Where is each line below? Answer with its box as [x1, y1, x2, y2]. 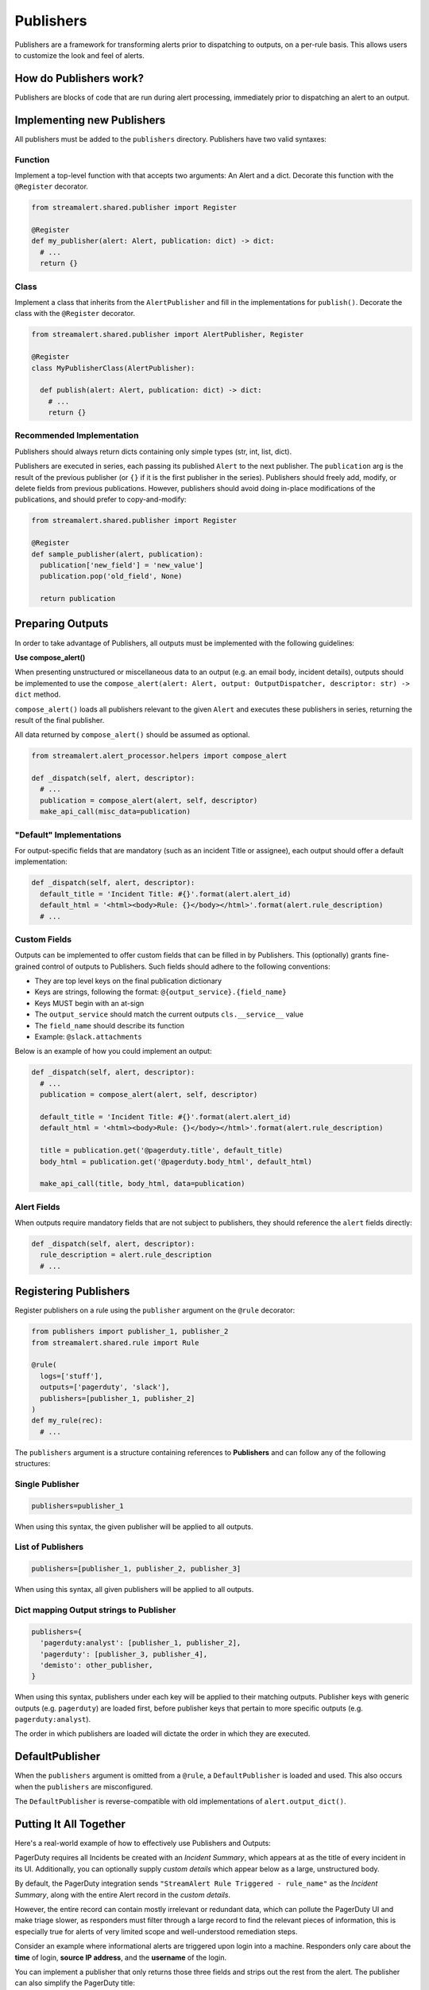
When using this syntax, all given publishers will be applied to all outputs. [14, 1585, 254, 1594]
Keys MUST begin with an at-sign [34, 998, 145, 1008]
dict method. [14, 689, 61, 700]
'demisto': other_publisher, [40, 1660, 154, 1669]
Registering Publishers [14, 1285, 130, 1298]
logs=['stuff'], [40, 1372, 103, 1380]
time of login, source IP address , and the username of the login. [14, 1953, 227, 1962]
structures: [14, 1459, 51, 1469]
